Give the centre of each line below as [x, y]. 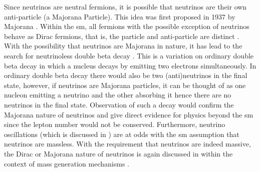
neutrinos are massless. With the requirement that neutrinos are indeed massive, [127, 144]
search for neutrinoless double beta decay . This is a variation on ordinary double [129, 55]
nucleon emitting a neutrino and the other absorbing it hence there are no [118, 95]
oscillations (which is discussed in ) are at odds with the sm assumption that [122, 134]
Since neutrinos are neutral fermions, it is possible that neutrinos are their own [125, 6]
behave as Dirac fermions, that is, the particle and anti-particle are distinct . [122, 36]
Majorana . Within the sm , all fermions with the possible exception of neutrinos [127, 26]
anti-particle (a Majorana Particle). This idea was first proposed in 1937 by [120, 16]
